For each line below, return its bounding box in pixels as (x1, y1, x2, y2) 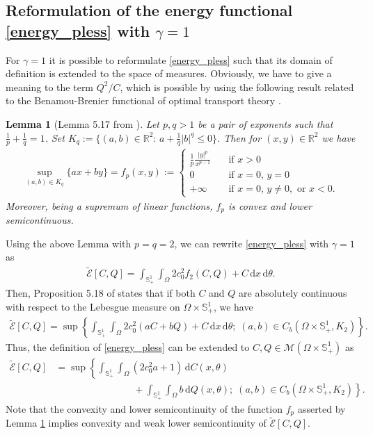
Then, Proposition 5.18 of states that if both (6, 286, 196, 300)
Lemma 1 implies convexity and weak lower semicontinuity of (6, 416, 267, 430)
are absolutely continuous (239, 286, 347, 300)
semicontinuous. (6, 213, 74, 227)
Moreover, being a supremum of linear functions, (6, 198, 213, 213)
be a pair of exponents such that (198, 116, 333, 131)
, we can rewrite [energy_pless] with (174, 236, 329, 250)
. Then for (216, 130, 262, 145)
